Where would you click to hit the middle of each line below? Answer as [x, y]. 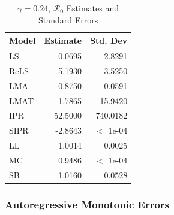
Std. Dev [109, 40]
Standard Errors [68, 19]
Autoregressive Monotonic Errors [87, 204]
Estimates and [92, 8]
